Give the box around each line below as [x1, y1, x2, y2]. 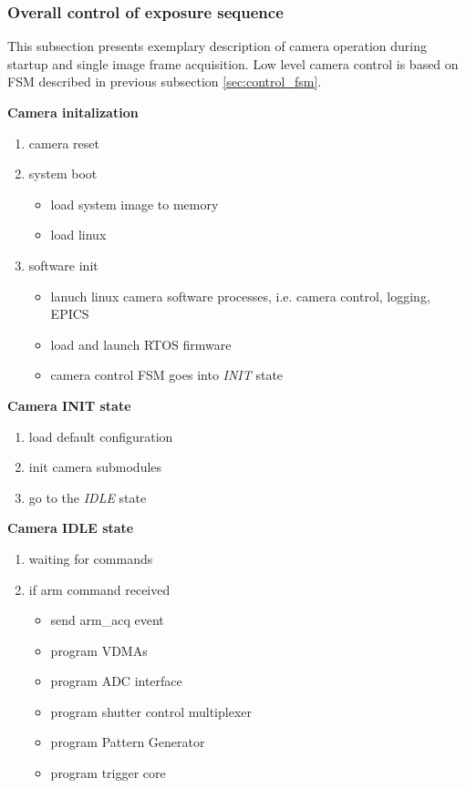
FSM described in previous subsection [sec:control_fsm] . [7, 72, 322, 91]
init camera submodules [28, 457, 162, 476]
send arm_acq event [50, 610, 164, 629]
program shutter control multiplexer [50, 701, 252, 721]
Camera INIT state [7, 395, 131, 414]
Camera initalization [7, 103, 139, 121]
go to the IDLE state [28, 487, 147, 507]
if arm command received [28, 579, 171, 599]
